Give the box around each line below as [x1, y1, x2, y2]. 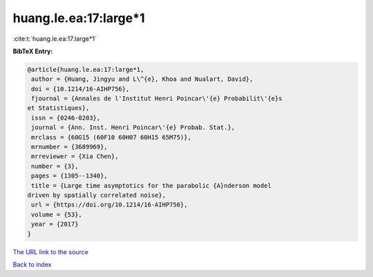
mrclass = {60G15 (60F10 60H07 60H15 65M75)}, [31, 133, 191, 141]
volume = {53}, [31, 211, 83, 218]
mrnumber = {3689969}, [31, 143, 108, 151]
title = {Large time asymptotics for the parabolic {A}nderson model [31, 182, 272, 189]
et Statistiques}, [27, 104, 90, 112]
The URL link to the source [12, 247, 89, 256]
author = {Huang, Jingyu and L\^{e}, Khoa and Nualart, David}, [31, 75, 254, 83]
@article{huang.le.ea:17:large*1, [27, 66, 144, 73]
